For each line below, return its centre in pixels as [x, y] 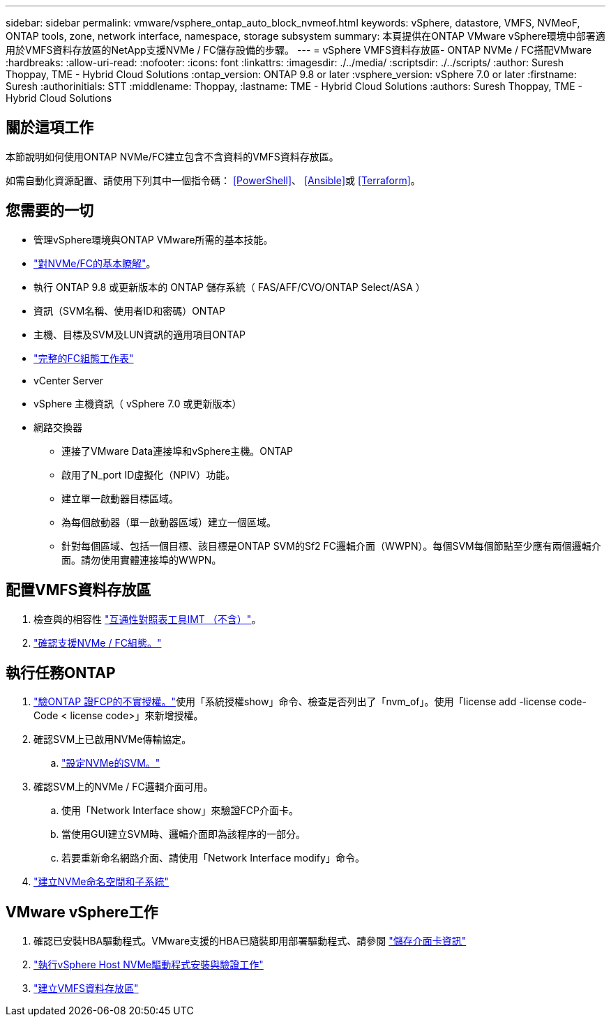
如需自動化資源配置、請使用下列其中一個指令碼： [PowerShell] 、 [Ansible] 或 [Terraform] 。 [213, 180]
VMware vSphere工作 [82, 912]
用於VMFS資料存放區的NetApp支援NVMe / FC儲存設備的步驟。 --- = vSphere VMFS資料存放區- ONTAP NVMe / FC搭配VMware [299, 50]
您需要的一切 [50, 211]
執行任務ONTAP [61, 672]
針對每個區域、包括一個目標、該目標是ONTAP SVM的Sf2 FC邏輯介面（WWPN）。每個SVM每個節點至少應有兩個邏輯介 [331, 546]
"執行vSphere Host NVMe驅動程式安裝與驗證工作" [149, 965]
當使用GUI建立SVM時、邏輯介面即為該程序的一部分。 [183, 834]
